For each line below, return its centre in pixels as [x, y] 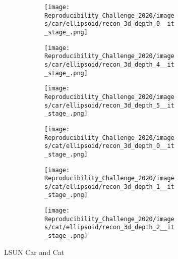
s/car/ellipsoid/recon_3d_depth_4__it [109, 64]
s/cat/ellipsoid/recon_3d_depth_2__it [109, 227]
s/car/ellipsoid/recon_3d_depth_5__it [109, 105]
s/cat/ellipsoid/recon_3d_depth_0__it [109, 146]
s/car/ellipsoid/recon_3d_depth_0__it [109, 24]
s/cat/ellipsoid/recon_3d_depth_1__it [109, 187]
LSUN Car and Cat [34, 252]
